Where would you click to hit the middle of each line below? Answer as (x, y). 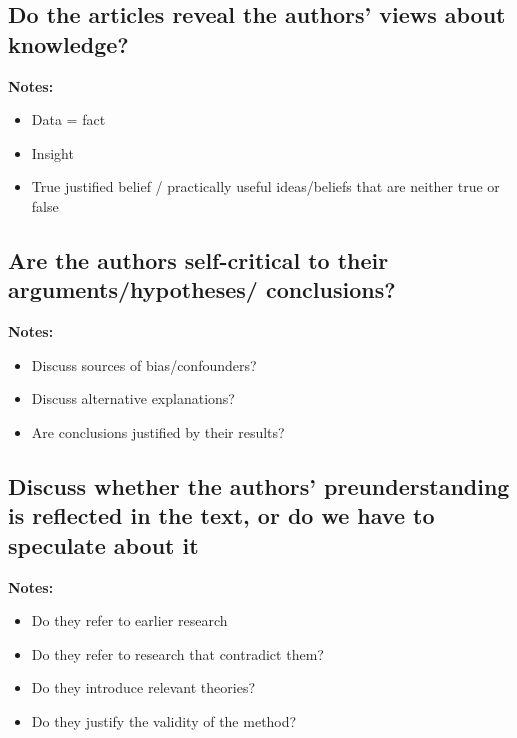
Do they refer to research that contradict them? (177, 653)
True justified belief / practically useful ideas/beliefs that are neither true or (265, 186)
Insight (52, 152)
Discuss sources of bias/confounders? (144, 364)
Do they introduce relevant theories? (143, 687)
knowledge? (68, 43)
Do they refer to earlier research (129, 620)
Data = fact (68, 119)
